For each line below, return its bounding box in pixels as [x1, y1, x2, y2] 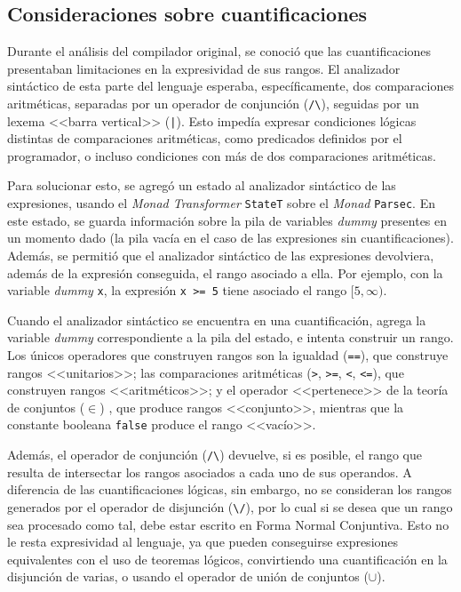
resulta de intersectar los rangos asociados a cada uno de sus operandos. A [7, 462, 412, 481]
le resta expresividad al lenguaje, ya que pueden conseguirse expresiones [7, 532, 399, 551]
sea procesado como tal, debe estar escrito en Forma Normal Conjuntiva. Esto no [7, 515, 449, 533]
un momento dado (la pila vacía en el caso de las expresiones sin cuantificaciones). [7, 228, 454, 247]
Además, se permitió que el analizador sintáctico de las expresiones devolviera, [7, 245, 434, 264]
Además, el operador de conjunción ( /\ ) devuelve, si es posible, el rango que [7, 445, 423, 464]
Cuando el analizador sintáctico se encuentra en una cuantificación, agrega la [7, 310, 426, 329]
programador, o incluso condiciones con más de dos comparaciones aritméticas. [7, 146, 436, 164]
